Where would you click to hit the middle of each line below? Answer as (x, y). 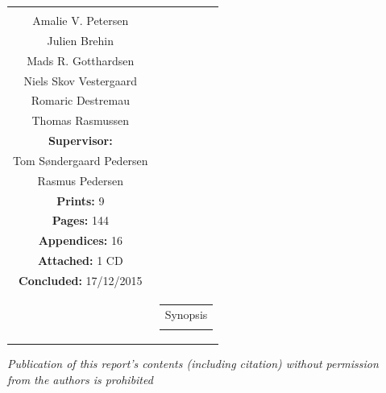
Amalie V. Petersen (81, 20)
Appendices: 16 (80, 240)
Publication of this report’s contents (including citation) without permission (193, 364)
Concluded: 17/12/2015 (81, 280)
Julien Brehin (81, 40)
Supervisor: (80, 141)
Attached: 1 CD (80, 261)
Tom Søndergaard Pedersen (81, 160)
